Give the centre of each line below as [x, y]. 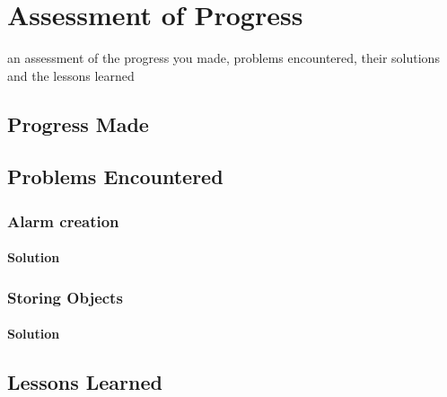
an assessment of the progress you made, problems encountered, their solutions [223, 58]
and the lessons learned [71, 75]
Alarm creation [63, 221]
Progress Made [78, 124]
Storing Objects [65, 297]
